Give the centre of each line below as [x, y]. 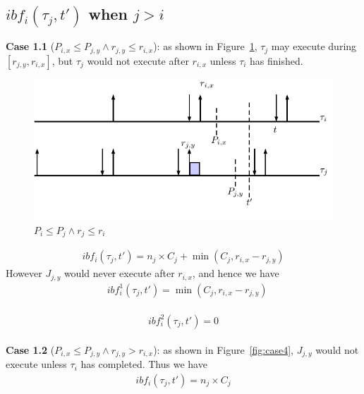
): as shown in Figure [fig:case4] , [223, 349]
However [24, 273]
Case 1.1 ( [30, 46]
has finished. [277, 60]
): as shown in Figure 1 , [205, 46]
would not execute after [138, 60]
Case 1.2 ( [30, 349]
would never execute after [119, 273]
